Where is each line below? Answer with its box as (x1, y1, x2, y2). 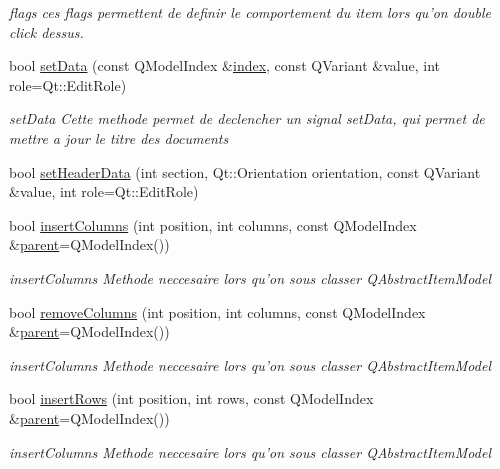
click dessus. (9, 21, 84, 42)
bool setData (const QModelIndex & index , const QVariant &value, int (9, 55, 441, 76)
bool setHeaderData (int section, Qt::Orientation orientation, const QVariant (9, 161, 481, 182)
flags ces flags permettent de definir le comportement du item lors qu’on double (9, 2, 492, 22)
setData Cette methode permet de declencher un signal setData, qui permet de (9, 108, 485, 129)
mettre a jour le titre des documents (9, 127, 229, 148)
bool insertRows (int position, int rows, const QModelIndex (9, 388, 374, 409)
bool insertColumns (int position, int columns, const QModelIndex (9, 214, 417, 235)
